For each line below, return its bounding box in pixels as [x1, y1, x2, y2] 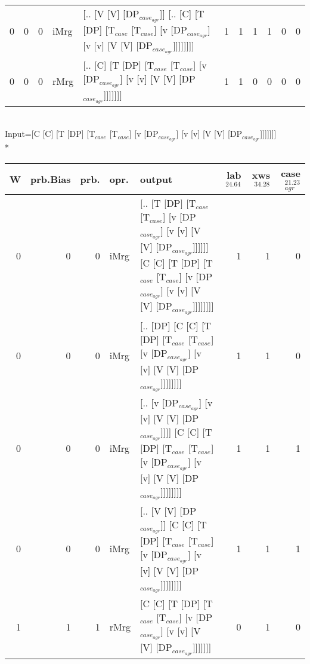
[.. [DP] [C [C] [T [139, 319, 212, 333]
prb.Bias [30, 172, 71, 186]
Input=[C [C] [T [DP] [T [5, 127, 95, 140]
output [139, 172, 173, 186]
